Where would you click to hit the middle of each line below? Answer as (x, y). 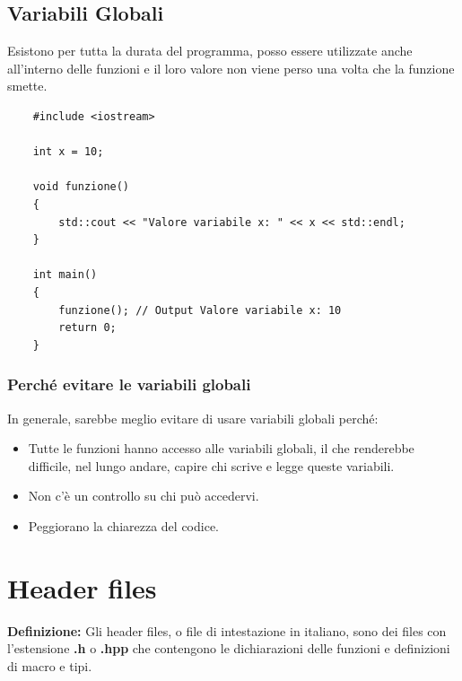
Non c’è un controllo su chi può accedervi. (144, 496)
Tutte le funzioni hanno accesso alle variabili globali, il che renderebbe (221, 448)
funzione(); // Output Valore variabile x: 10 (200, 310)
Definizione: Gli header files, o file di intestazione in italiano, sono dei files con (227, 630)
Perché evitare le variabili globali (129, 384)
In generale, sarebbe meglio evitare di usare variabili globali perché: (193, 418)
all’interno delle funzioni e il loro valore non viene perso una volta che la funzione (231, 68)
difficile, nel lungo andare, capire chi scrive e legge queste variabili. (211, 465)
